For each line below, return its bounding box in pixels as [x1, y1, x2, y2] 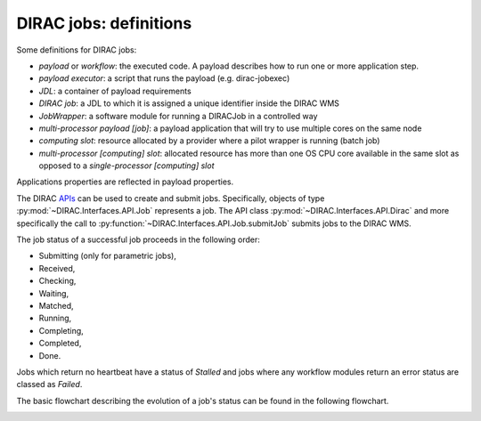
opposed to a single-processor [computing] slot [38, 160, 215, 171]
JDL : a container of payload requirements [38, 85, 192, 96]
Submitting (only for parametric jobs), [38, 250, 177, 262]
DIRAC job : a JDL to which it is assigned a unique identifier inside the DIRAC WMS [38, 98, 340, 109]
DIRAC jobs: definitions [16, 13, 192, 33]
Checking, [38, 276, 77, 287]
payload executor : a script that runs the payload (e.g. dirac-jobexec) [38, 73, 290, 84]
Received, [38, 263, 76, 273]
